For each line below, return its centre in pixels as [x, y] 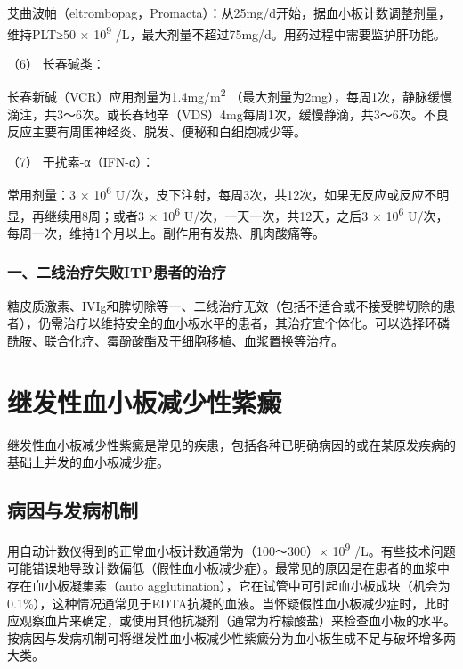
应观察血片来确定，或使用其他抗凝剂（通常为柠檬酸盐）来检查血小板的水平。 [231, 620]
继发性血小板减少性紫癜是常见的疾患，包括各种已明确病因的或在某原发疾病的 [231, 444]
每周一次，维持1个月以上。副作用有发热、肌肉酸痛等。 [166, 232]
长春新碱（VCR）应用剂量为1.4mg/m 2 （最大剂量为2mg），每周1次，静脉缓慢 [230, 95]
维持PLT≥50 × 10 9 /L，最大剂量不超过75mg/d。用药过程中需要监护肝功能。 [227, 32]
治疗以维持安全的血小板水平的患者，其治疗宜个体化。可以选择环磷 [256, 323]
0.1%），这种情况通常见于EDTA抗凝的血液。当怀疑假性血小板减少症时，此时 [228, 603]
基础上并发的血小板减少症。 [88, 462]
